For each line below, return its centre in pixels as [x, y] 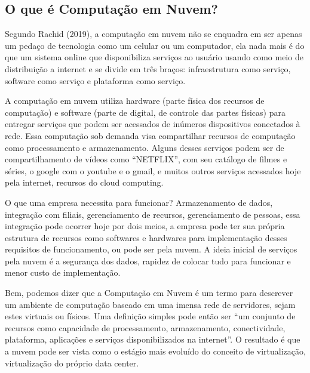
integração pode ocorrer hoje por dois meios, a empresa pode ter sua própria [145, 226]
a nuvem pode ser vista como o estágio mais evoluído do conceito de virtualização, [155, 351]
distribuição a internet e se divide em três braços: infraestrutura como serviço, [148, 68]
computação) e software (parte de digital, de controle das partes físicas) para [145, 112]
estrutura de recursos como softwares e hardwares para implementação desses [146, 237]
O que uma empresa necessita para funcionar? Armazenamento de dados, [139, 202]
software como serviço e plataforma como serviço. [95, 80]
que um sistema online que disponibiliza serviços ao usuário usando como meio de [154, 57]
